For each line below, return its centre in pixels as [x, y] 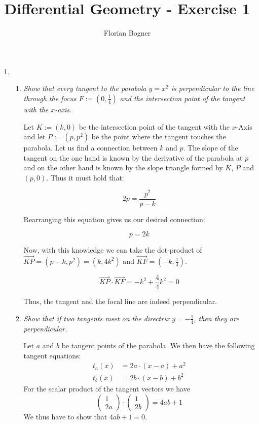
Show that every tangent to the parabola [85, 88]
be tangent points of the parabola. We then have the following [158, 345]
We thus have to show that [65, 416]
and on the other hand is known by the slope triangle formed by [123, 168]
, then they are [216, 318]
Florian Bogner [127, 33]
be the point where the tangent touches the [159, 137]
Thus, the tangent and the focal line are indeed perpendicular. [120, 301]
